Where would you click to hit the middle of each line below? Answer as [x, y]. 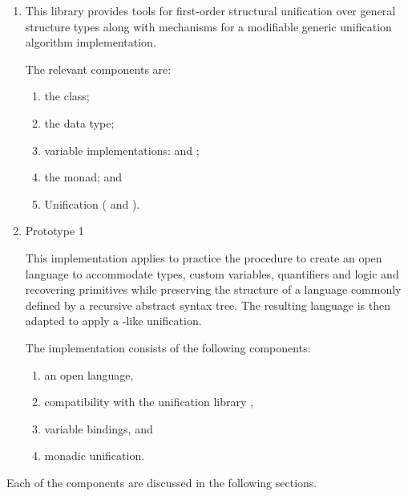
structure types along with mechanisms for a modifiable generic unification [208, 26]
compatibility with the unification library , [149, 402]
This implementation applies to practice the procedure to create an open [204, 257]
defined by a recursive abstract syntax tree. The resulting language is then [208, 305]
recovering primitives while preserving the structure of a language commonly [213, 289]
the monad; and [83, 177]
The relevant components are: [98, 69]
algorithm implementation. [91, 42]
